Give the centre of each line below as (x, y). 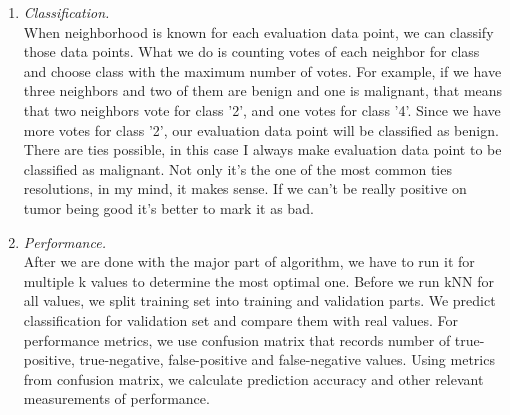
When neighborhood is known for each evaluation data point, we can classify (258, 31)
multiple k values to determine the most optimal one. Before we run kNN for (259, 280)
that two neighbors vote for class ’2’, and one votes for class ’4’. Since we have (262, 109)
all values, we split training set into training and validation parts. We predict (259, 300)
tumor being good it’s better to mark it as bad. (168, 207)
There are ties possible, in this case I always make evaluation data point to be (262, 149)
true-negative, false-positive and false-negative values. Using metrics (287, 359)
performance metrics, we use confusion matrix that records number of (237, 339)
